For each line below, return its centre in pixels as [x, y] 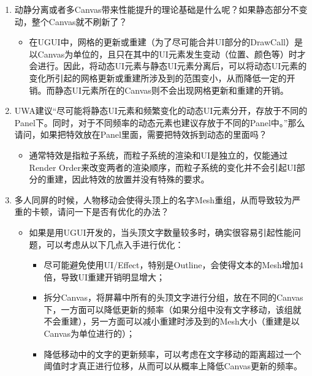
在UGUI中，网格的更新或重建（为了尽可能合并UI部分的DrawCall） [162, 42]
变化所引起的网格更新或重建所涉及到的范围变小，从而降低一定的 [158, 77]
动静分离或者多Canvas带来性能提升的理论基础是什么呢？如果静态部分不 [157, 9]
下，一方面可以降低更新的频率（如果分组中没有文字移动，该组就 [173, 309]
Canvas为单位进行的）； [89, 333]
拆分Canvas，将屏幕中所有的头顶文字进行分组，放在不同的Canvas [173, 297]
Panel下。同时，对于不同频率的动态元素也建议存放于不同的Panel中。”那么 [160, 122]
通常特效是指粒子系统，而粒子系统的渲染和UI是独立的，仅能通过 [158, 155]
